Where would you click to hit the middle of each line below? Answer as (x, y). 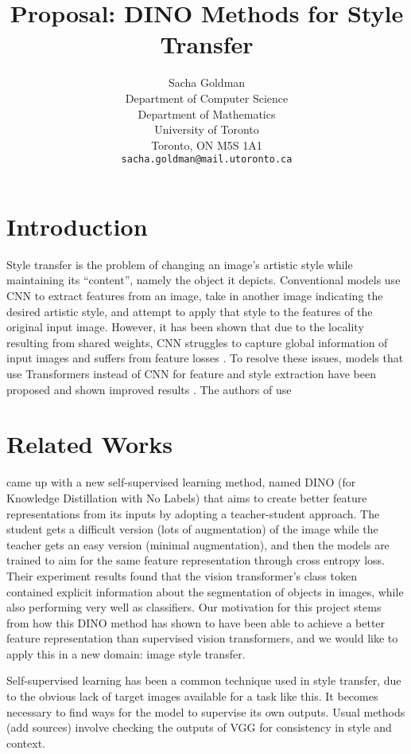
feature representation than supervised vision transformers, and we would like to (202, 638)
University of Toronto (207, 129)
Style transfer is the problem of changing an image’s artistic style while (180, 264)
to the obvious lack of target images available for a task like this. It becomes (192, 696)
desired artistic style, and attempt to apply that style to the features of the (190, 311)
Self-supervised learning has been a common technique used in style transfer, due (204, 680)
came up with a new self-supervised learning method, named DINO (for (181, 482)
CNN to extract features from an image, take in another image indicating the (195, 296)
